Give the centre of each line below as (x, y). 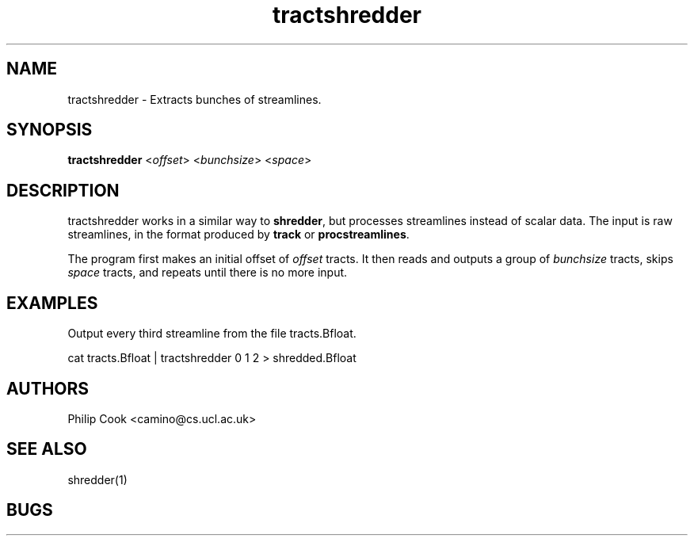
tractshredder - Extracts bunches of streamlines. (194, 99)
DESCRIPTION (63, 190)
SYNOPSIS (50, 130)
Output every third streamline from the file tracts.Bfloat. (212, 334)
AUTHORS (48, 388)
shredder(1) (97, 479)
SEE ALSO (47, 449)
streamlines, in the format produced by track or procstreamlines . (238, 235)
